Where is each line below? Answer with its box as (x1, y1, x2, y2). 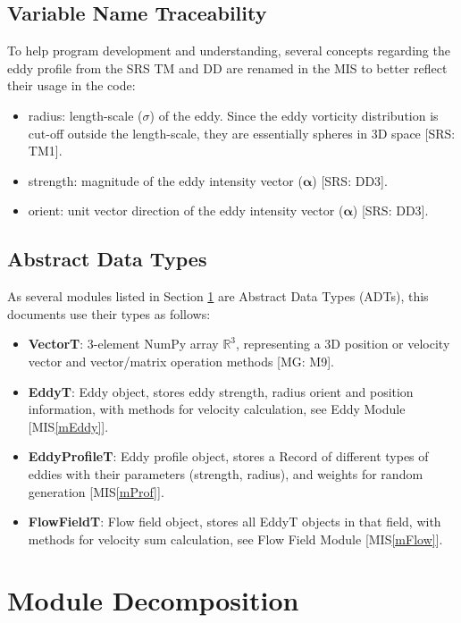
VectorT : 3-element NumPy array (28, 334, 219, 353)
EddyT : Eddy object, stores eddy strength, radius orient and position (28, 382, 414, 400)
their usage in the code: (7, 76, 136, 95)
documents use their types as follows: (7, 304, 211, 323)
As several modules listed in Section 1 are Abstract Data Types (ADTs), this (7, 287, 429, 306)
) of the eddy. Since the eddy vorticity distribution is (149, 105, 439, 124)
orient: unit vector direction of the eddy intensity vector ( (28, 201, 344, 220)
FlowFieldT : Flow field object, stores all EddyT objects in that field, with (28, 512, 441, 531)
